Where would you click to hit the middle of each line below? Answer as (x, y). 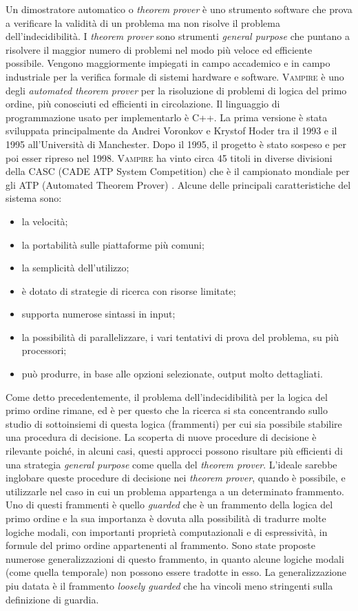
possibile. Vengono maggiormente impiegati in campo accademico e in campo (168, 63)
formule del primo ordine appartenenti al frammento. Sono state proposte (160, 545)
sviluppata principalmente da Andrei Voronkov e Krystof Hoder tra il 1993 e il (171, 131)
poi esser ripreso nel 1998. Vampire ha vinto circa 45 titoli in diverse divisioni (169, 157)
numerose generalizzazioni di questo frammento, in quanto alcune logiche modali (175, 558)
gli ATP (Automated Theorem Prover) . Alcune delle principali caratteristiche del (178, 184)
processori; (44, 350)
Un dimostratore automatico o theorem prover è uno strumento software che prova (179, 9)
